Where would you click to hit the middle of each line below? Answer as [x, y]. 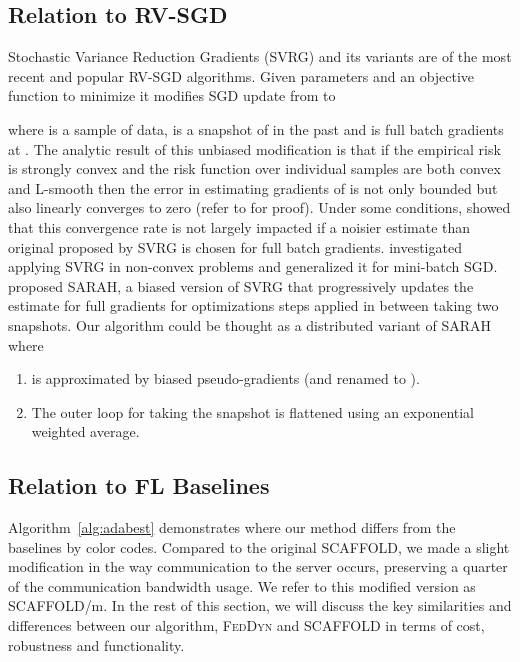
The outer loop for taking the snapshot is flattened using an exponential [252, 411]
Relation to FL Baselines [139, 485]
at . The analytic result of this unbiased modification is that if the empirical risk [254, 148]
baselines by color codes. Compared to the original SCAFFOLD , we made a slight [259, 546]
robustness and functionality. [96, 644]
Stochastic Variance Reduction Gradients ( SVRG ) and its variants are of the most [260, 56]
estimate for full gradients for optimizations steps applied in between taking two [253, 305]
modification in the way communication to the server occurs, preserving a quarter [258, 566]
